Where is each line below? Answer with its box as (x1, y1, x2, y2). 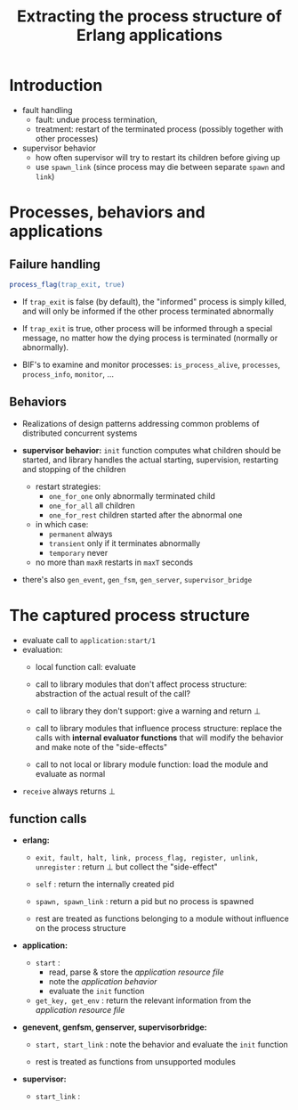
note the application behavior (48, 976, 157, 987)
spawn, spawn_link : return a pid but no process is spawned (35, 896, 254, 907)
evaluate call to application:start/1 (21, 634, 156, 645)
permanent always (48, 528, 113, 539)
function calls (9, 811, 87, 826)
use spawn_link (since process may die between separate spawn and (35, 161, 286, 172)
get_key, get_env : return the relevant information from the (35, 995, 252, 1006)
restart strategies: (35, 481, 101, 492)
